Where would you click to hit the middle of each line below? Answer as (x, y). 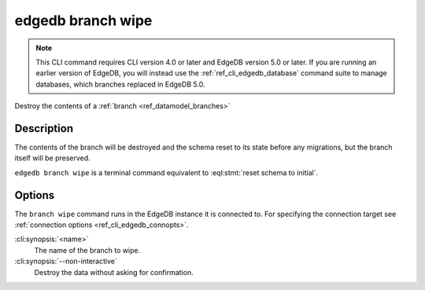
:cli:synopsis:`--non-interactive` (66, 261)
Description (44, 128)
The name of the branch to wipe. (87, 250)
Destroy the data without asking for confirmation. (114, 272)
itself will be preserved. (52, 158)
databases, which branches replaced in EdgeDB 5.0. (120, 84)
